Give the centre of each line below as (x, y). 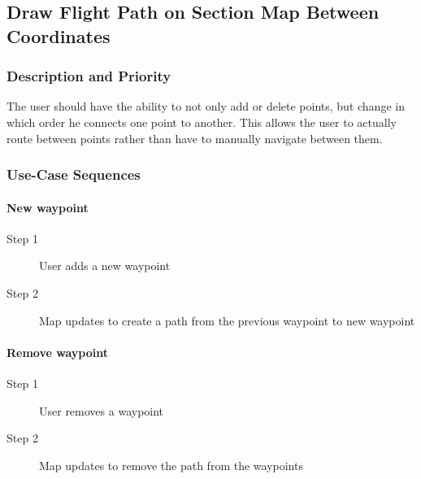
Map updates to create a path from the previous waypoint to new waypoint (227, 320)
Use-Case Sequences (74, 174)
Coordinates (59, 35)
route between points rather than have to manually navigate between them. (195, 138)
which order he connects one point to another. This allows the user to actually (202, 122)
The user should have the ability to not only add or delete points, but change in (206, 106)
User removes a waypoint (102, 410)
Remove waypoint (57, 352)
